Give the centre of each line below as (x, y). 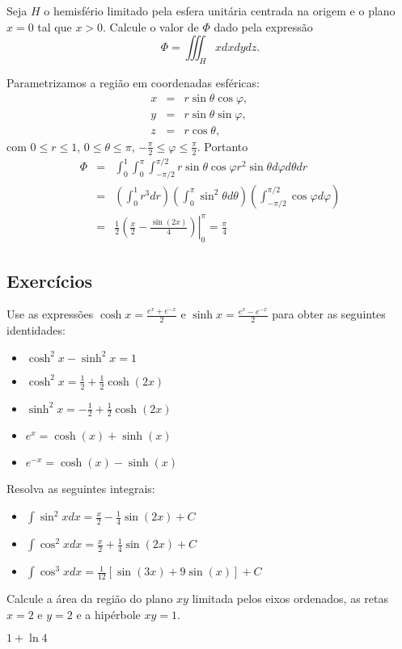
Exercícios (50, 280)
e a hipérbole (108, 614)
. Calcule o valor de (151, 26)
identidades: (36, 330)
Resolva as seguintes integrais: (81, 489)
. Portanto (222, 146)
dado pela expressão (263, 26)
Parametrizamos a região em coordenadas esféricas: (133, 82)
